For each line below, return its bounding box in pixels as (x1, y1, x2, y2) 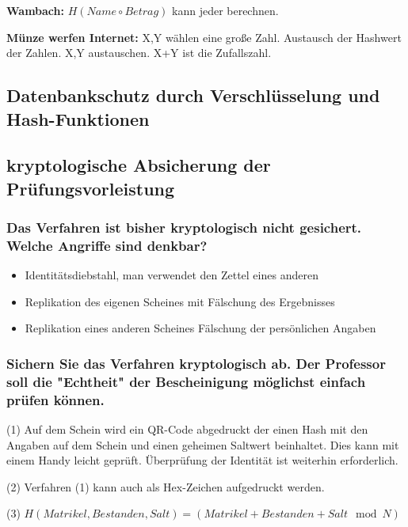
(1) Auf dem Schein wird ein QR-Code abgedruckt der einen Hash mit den (6, 421, 368, 438)
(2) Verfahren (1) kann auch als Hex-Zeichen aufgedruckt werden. (6, 478, 325, 495)
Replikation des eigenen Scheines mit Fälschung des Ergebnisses (25, 293, 335, 309)
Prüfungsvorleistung (6, 176, 175, 200)
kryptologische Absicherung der (6, 153, 271, 177)
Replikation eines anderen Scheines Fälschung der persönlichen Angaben (25, 320, 376, 336)
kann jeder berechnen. (172, 2, 279, 18)
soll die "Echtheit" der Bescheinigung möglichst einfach (6, 371, 366, 391)
